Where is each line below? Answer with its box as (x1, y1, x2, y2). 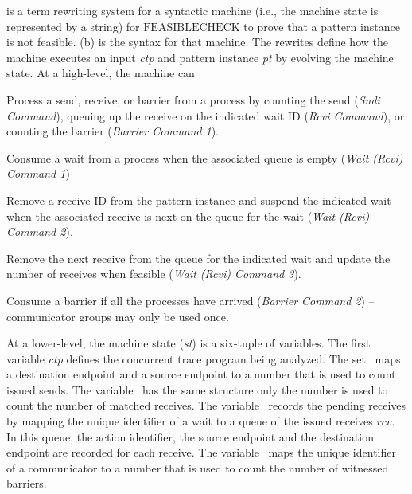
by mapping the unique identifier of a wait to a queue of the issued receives (6, 413, 373, 429)
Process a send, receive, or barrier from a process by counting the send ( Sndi (6, 91, 380, 108)
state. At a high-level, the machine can (6, 65, 195, 81)
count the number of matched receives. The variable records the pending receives (6, 397, 406, 414)
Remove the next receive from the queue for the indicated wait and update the (6, 249, 391, 266)
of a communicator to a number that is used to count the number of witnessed (6, 459, 389, 476)
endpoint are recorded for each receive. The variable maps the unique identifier (6, 444, 396, 461)
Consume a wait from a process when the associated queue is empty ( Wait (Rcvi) (6, 149, 403, 166)
